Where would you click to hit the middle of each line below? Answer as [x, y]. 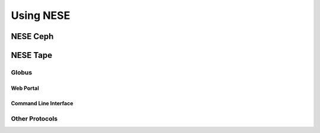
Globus [22, 72]
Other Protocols [34, 118]
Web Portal [25, 88]
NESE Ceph [32, 36]
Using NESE [41, 15]
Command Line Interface [42, 103]
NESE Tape [32, 55]
